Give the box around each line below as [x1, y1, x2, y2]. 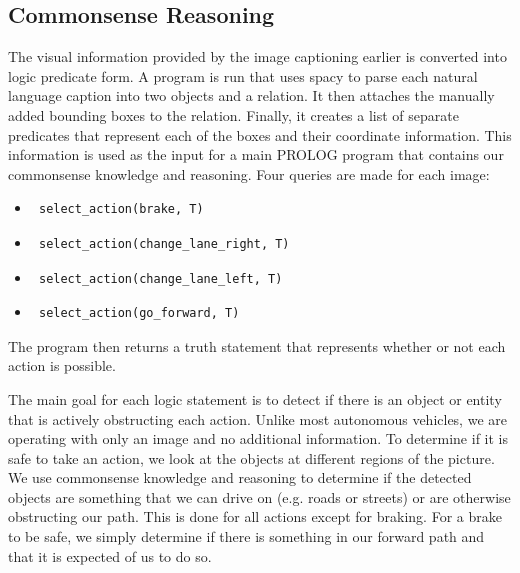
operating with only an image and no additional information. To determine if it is [8, 428, 508, 449]
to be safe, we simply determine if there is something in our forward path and [8, 526, 485, 547]
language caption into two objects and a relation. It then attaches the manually [8, 85, 495, 106]
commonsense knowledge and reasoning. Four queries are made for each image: [8, 163, 490, 184]
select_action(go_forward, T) [38, 306, 240, 321]
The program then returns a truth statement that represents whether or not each [8, 335, 506, 356]
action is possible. [8, 355, 116, 376]
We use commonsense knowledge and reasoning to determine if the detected [8, 467, 472, 488]
